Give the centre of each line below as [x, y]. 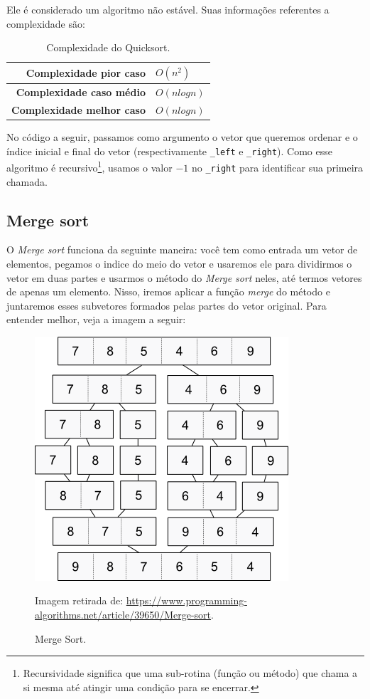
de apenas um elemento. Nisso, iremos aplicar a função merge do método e [168, 291]
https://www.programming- [186, 600]
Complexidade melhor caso [78, 109]
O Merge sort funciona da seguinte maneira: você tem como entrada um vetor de [182, 249]
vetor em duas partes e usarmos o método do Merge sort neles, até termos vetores [184, 277]
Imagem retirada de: [79, 600]
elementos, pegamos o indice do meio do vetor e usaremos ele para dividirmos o [179, 263]
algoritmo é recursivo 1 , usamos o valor [89, 166]
